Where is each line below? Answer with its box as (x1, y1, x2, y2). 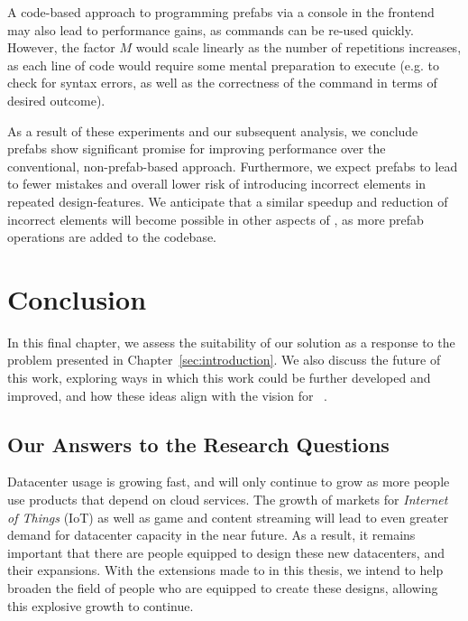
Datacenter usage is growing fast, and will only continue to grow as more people (7, 472, 450, 491)
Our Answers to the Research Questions (7, 430, 390, 458)
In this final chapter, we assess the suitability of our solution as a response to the (7, 332, 455, 351)
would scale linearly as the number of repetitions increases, (135, 38, 462, 57)
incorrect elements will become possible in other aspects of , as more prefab (7, 209, 424, 228)
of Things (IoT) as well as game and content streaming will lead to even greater (7, 507, 449, 526)
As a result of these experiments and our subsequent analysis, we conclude (7, 121, 418, 140)
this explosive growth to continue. (7, 596, 194, 615)
